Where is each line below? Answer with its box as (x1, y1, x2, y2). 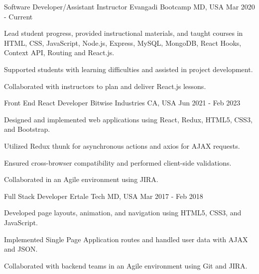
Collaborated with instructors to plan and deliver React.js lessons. (4, 81, 206, 91)
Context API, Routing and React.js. (4, 47, 115, 58)
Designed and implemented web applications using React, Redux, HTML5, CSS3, (4, 114, 253, 124)
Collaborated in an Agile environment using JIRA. (4, 174, 158, 184)
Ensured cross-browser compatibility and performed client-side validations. (4, 157, 232, 168)
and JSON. (4, 244, 38, 254)
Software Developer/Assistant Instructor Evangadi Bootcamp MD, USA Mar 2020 (4, 1, 255, 11)
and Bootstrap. (4, 124, 50, 134)
